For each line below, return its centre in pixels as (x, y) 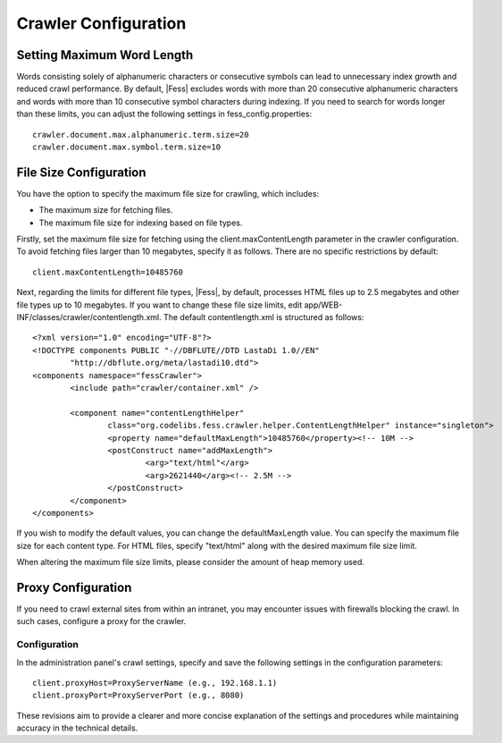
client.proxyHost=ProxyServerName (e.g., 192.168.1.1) (155, 683)
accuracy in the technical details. (77, 728)
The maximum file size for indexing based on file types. (141, 223)
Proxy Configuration (74, 587)
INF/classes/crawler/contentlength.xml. (89, 317)
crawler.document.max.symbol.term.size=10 (127, 147)
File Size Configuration (81, 172)
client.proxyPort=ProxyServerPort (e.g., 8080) (138, 696)
